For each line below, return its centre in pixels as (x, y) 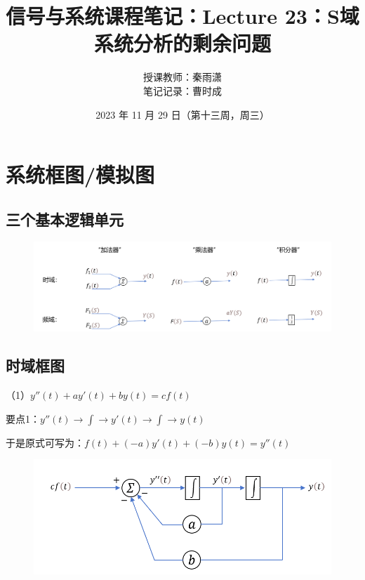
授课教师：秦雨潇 (182, 77)
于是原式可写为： (45, 442)
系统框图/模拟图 (80, 174)
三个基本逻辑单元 (65, 219)
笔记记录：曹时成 (182, 90)
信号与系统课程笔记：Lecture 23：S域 (182, 16)
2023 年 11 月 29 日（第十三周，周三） (182, 114)
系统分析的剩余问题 (182, 43)
